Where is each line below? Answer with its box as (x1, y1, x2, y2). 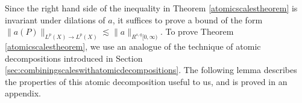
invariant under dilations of (5, 13, 105, 26)
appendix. (5, 87, 41, 99)
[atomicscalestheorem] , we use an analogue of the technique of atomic (5, 40, 261, 53)
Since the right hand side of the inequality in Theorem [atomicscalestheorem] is (5, 2, 298, 14)
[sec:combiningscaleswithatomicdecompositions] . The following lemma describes (5, 63, 297, 76)
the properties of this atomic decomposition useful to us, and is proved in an (5, 75, 288, 87)
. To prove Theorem (160, 25, 234, 38)
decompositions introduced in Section (5, 51, 143, 64)
